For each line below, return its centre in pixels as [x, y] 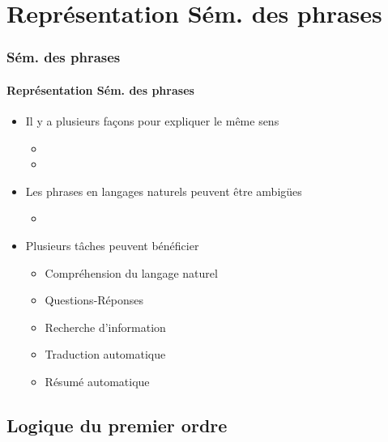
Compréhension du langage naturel [131, 272]
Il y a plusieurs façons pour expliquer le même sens [152, 121]
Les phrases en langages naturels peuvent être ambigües [164, 191]
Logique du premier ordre [117, 425]
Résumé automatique [97, 381]
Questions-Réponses [94, 300]
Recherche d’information [105, 327]
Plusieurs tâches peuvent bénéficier [112, 245]
